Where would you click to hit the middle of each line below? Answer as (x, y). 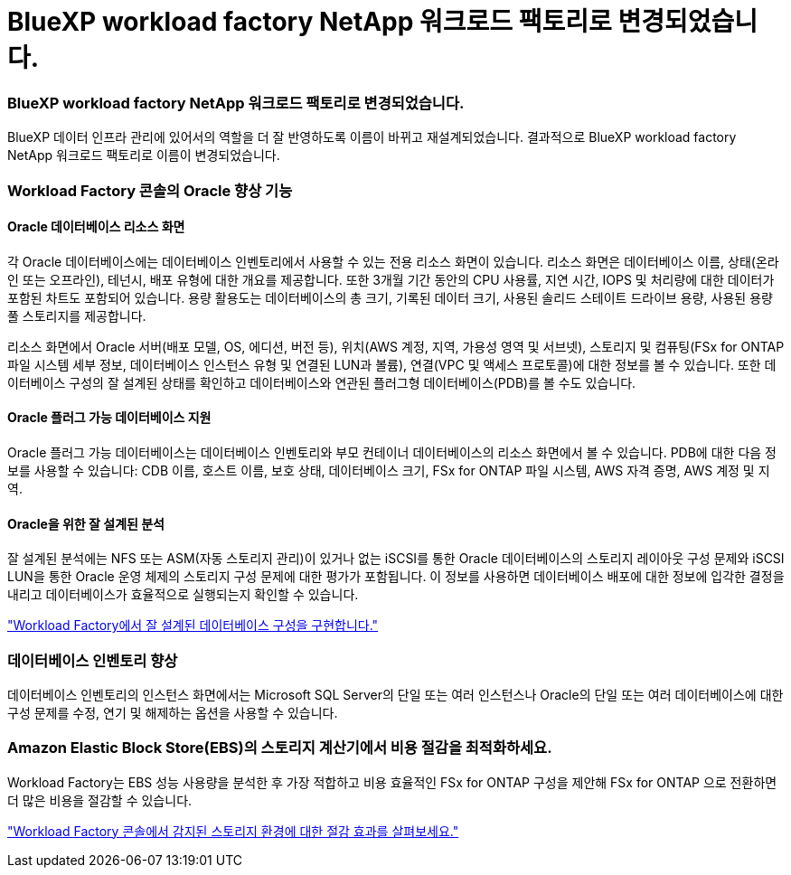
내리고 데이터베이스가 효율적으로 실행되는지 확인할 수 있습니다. (183, 595)
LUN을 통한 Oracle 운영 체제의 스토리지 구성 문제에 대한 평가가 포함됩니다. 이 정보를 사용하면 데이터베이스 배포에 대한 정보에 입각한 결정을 (396, 577)
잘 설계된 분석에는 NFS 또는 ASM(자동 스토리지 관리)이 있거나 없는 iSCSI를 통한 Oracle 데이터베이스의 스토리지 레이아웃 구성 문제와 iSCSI (396, 559)
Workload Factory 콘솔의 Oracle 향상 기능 (150, 190)
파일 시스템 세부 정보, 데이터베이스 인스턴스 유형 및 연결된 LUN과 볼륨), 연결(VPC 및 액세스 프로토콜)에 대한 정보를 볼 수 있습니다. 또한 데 (392, 364)
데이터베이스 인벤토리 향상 (93, 660)
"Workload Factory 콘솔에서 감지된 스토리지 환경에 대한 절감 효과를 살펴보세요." (233, 831)
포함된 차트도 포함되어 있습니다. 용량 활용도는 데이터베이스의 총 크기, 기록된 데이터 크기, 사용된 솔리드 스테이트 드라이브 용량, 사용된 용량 (390, 297)
